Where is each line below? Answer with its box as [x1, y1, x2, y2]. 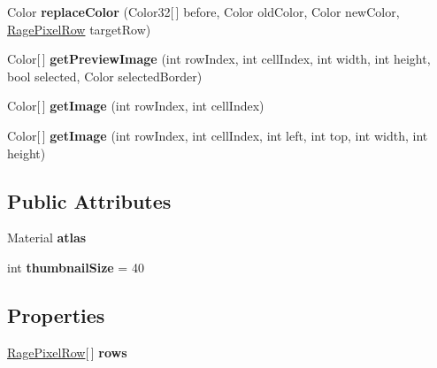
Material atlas [7, 228, 87, 247]
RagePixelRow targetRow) [7, 19, 151, 38]
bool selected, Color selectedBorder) [7, 66, 203, 85]
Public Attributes [7, 187, 172, 214]
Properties [7, 301, 105, 328]
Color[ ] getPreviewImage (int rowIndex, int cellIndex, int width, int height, [7, 50, 431, 68]
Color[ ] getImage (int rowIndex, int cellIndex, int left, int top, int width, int [7, 126, 428, 144]
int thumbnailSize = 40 [7, 257, 144, 276]
